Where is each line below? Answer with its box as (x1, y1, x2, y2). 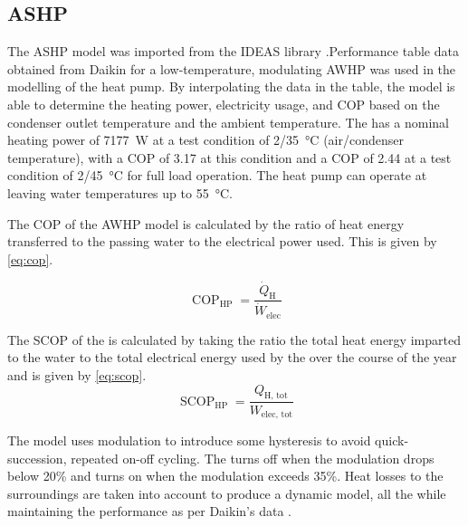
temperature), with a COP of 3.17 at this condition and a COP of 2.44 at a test (7, 148, 452, 167)
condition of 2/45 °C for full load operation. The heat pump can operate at (7, 166, 427, 185)
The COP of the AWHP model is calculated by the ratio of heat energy (7, 214, 405, 233)
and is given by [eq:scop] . (7, 366, 147, 385)
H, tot (263, 391, 288, 401)
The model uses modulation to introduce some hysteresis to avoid (7, 430, 371, 449)
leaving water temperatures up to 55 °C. (7, 183, 233, 202)
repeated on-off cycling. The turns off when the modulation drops (71, 448, 435, 467)
